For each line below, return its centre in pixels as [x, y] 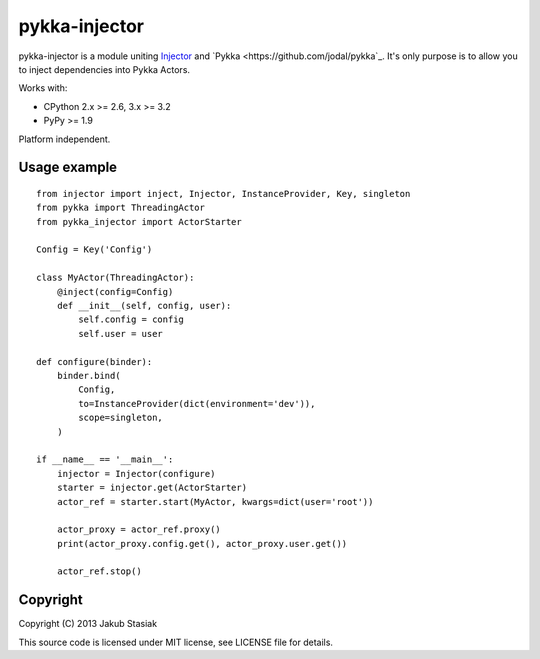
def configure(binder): [94, 361]
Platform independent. [64, 139]
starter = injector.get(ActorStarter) [152, 488]
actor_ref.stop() [99, 571]
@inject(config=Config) [115, 291]
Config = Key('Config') [94, 249]
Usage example [68, 167]
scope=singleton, [121, 418]
